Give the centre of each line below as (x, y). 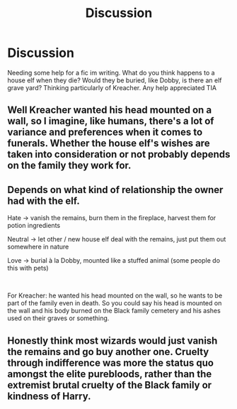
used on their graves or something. (58, 318)
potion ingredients (34, 226)
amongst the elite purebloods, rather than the (110, 374)
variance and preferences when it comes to (105, 132)
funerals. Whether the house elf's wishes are (109, 143)
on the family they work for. (69, 166)
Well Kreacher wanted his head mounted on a (110, 110)
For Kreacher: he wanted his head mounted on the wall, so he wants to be (115, 295)
